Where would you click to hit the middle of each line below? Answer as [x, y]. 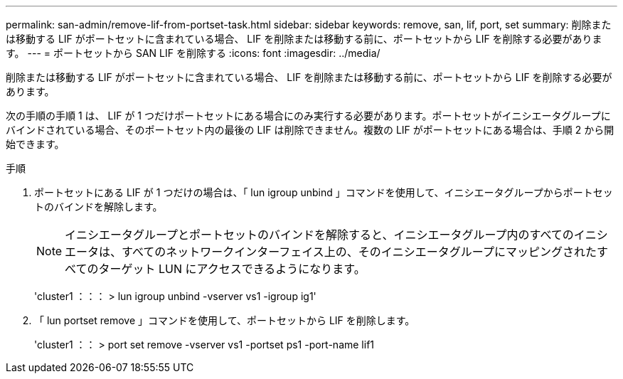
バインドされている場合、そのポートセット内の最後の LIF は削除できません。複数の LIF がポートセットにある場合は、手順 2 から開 [310, 130]
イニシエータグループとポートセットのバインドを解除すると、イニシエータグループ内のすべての [319, 235]
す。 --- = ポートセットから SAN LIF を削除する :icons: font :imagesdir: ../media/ [193, 53]
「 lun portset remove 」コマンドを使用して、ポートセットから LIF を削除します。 [225, 320]
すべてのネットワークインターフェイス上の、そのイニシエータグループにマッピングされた [359, 252]
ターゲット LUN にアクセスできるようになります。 [232, 269]
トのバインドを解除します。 [98, 207]
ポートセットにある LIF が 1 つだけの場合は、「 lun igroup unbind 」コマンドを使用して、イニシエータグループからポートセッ [324, 192]
